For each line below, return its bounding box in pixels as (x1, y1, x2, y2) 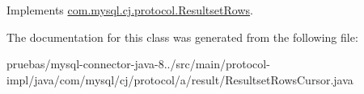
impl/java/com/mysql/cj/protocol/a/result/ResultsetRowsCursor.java (6, 71, 353, 88)
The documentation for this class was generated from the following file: (6, 28, 358, 45)
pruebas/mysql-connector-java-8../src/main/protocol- (6, 55, 270, 72)
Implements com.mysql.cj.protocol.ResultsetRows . (6, 2, 253, 18)
